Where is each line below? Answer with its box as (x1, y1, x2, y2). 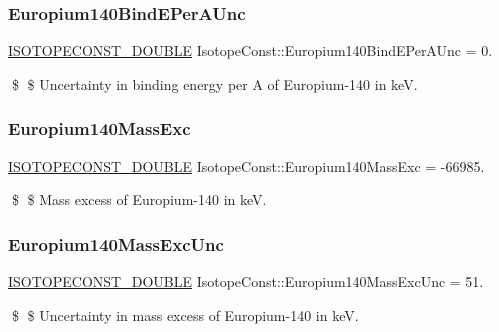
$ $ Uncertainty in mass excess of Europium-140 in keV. (11, 304, 359, 325)
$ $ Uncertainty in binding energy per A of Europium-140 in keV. (11, 73, 418, 94)
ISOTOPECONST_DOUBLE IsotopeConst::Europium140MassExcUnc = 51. (8, 271, 484, 292)
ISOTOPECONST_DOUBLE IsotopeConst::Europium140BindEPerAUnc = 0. (8, 40, 493, 61)
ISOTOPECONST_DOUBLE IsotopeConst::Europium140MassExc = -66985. (8, 155, 485, 176)
